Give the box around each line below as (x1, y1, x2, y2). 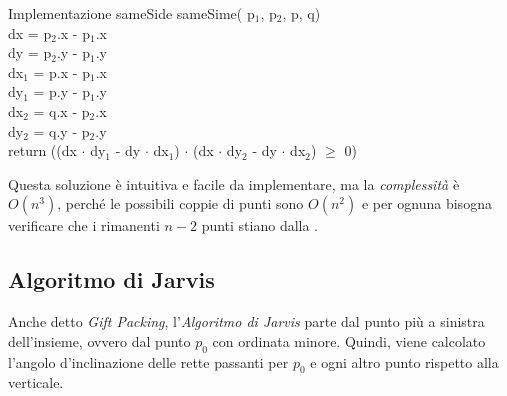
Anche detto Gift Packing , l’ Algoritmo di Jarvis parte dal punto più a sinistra (8, 311, 485, 332)
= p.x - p (33, 61, 90, 82)
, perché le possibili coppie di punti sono (57, 193, 304, 214)
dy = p (8, 42, 52, 63)
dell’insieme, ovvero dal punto (8, 330, 191, 351)
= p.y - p (33, 81, 90, 102)
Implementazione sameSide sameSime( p (8, 3, 255, 23)
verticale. (8, 372, 64, 393)
